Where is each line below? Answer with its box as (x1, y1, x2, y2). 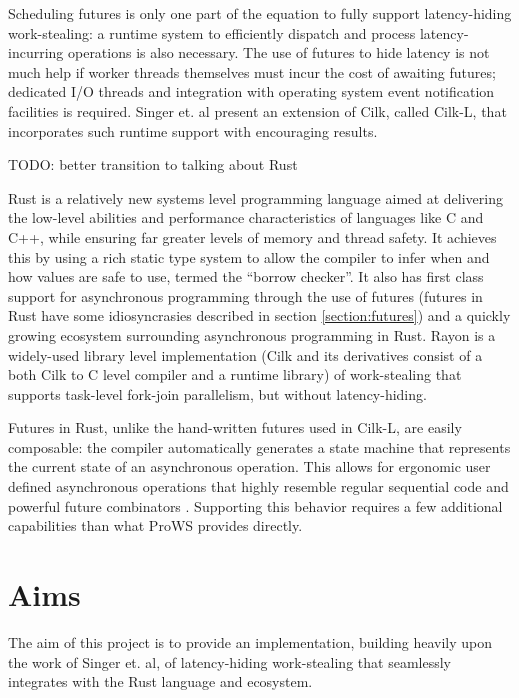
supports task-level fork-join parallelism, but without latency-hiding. (8, 383, 427, 404)
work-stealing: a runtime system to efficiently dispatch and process (8, 22, 416, 43)
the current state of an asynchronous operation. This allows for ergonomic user (8, 456, 491, 477)
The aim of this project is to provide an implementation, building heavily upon (8, 631, 493, 652)
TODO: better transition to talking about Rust (8, 154, 298, 175)
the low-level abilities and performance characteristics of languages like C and (8, 207, 484, 228)
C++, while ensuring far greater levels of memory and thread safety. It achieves (8, 226, 497, 247)
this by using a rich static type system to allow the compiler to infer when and (8, 246, 490, 267)
